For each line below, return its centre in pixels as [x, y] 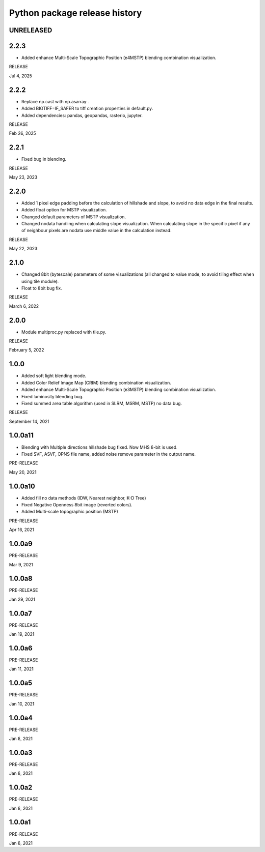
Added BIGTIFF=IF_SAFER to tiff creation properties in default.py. [87, 109]
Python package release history [76, 13]
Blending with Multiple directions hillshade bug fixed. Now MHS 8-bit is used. [99, 447]
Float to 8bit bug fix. [42, 288]
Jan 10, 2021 [22, 704]
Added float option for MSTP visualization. [64, 210]
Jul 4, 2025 [21, 76]
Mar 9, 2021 [21, 564]
